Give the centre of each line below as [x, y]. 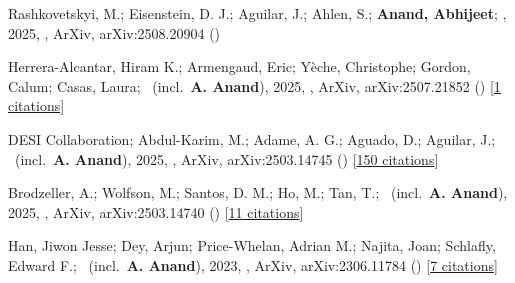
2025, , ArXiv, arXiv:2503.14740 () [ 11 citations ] [156, 211]
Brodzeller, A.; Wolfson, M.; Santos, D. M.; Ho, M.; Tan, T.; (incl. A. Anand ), [258, 192]
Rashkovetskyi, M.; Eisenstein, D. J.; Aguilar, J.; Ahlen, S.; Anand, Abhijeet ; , [257, 13]
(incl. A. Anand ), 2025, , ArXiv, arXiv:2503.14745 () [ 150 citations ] [226, 158]
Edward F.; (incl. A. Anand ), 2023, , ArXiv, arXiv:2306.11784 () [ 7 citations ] [253, 264]
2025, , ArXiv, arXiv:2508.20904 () [114, 32]
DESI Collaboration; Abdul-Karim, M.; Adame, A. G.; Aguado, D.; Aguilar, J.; [252, 138]
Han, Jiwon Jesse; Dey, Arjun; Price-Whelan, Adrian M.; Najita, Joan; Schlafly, [252, 245]
